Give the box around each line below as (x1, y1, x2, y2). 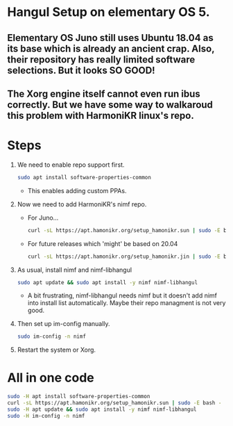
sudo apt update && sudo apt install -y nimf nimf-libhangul (17, 279, 198, 286)
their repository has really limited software (7, 54, 196, 65)
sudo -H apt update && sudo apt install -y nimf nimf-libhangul (7, 406, 197, 413)
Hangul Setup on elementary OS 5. (7, 4, 210, 20)
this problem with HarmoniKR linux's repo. (7, 109, 194, 122)
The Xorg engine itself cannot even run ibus (7, 88, 201, 99)
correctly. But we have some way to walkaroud (7, 99, 214, 110)
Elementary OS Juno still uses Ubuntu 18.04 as (7, 32, 214, 44)
